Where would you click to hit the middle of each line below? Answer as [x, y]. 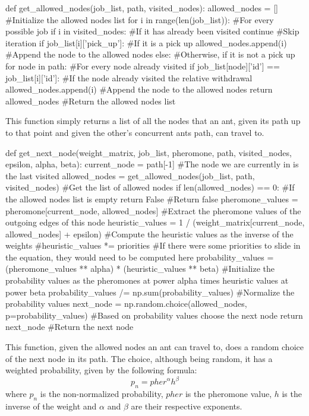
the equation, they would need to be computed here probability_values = [140, 257]
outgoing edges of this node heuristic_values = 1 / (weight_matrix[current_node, [155, 222]
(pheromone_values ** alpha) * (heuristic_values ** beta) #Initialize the [140, 269]
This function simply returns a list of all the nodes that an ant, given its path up [153, 121]
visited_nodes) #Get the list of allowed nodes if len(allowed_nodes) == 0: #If [150, 187]
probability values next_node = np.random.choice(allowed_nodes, [126, 304]
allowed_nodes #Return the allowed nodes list [91, 101]
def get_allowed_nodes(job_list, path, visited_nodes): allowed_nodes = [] [142, 8]
